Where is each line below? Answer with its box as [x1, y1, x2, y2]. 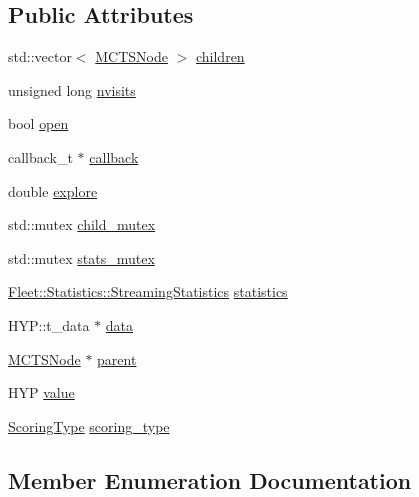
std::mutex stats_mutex [8, 247, 155, 268]
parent [97, 348, 137, 369]
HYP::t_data [8, 314, 90, 335]
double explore [8, 180, 98, 201]
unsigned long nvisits [8, 79, 136, 100]
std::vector [8, 46, 72, 67]
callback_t [8, 146, 73, 167]
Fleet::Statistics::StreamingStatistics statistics [8, 281, 288, 302]
